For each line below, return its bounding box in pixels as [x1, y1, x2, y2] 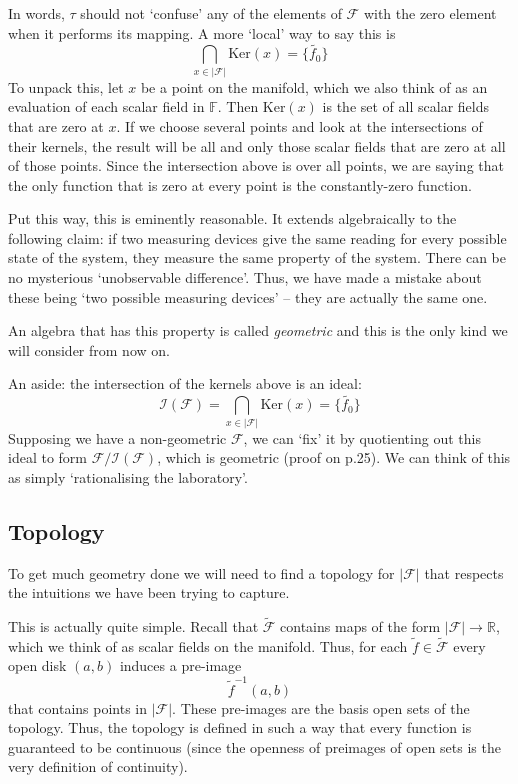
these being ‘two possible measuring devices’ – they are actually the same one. [8, 286, 488, 307]
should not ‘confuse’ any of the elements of [80, 3, 342, 23]
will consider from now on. [8, 339, 170, 360]
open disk [8, 655, 67, 676]
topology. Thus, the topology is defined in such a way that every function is [8, 717, 472, 738]
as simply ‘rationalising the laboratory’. [8, 466, 248, 487]
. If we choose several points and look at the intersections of [116, 115, 483, 136]
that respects [424, 562, 504, 583]
